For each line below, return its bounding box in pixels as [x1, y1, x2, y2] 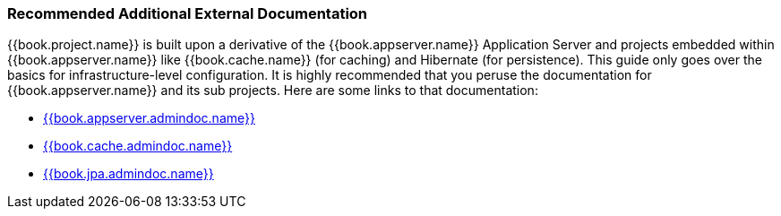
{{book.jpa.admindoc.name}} [43, 166, 214, 182]
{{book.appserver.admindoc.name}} [43, 110, 255, 126]
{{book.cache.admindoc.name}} [43, 138, 233, 154]
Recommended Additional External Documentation [7, 4, 368, 22]
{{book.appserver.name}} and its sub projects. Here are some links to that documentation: [7, 82, 538, 99]
